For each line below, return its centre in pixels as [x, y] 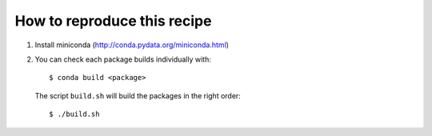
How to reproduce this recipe [113, 21]
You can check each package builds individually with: [123, 59]
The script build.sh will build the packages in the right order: [138, 95]
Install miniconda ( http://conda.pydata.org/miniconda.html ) [132, 45]
